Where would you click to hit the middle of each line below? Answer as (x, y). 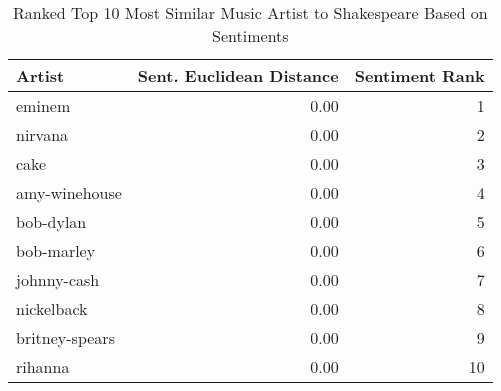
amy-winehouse (69, 192)
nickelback (52, 308)
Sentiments (250, 35)
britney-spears (65, 337)
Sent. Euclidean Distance (238, 75)
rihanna (43, 366)
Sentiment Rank (419, 75)
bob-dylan (51, 221)
